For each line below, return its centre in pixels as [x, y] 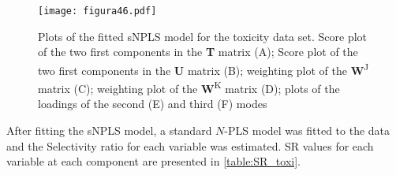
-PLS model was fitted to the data [307, 130]
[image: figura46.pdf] [97, 11]
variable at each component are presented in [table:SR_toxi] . [153, 161]
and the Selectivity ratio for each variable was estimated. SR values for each [190, 145]
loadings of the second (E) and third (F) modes [153, 104]
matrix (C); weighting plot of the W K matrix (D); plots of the [189, 87]
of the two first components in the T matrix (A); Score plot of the [198, 52]
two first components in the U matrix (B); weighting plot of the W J [204, 69]
